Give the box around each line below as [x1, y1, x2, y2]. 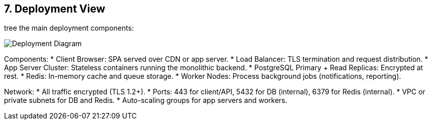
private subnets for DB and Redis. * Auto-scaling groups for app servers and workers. [4, 96, 287, 105]
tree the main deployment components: [4, 24, 134, 33]
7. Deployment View [4, 3, 105, 15]
